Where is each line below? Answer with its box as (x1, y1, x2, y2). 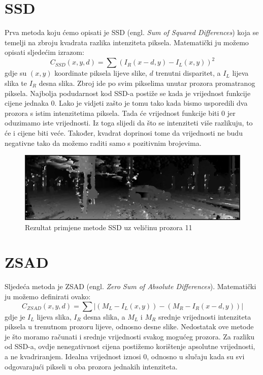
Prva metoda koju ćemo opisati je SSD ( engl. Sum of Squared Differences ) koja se (5, 27, 259, 38)
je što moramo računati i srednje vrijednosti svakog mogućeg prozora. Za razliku (5, 331, 255, 341)
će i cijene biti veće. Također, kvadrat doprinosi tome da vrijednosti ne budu (5, 127, 243, 138)
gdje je (5, 311, 25, 322)
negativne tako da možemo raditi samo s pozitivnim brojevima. (5, 137, 202, 148)
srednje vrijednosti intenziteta (158, 311, 251, 322)
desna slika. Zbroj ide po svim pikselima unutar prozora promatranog (39, 78, 255, 88)
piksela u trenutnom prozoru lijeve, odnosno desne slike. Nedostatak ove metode (5, 321, 254, 332)
